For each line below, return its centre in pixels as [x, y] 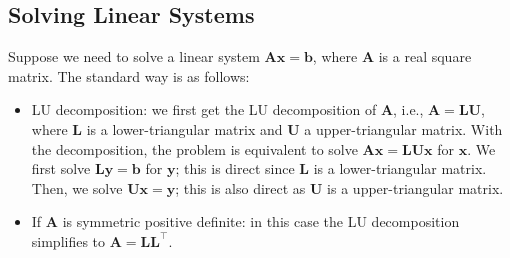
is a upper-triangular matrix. [415, 187]
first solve [61, 168]
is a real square [425, 56]
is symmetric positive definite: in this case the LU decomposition [261, 221]
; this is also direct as [240, 187]
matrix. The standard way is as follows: [129, 75]
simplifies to [68, 240]
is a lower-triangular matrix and [184, 128]
